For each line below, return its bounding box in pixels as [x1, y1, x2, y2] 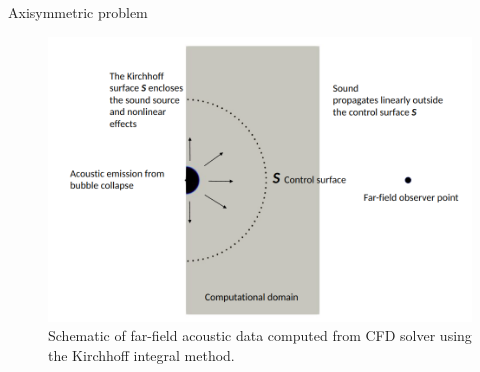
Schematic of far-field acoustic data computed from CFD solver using [48, 325, 472, 346]
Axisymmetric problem [8, 2, 148, 22]
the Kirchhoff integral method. [48, 345, 235, 366]
